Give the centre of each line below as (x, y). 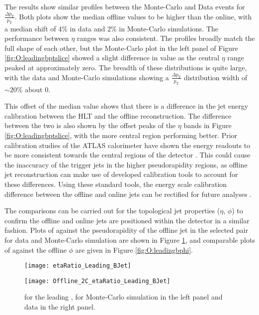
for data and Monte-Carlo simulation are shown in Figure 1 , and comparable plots (130, 239)
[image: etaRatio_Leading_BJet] (78, 266)
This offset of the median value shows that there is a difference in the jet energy (127, 106)
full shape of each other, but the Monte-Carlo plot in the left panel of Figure (121, 48)
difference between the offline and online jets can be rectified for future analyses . (128, 194)
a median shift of (30, 28)
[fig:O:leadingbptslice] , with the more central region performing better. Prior (121, 135)
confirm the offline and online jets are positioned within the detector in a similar (127, 220)
